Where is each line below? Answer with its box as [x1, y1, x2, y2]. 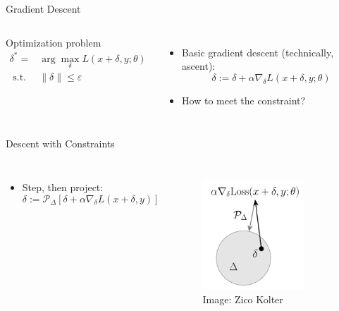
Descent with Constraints [6, 136, 115, 151]
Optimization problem [6, 35, 101, 49]
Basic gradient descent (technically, [182, 44, 334, 59]
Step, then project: [22, 179, 104, 194]
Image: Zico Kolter [202, 292, 283, 307]
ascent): [182, 59, 216, 73]
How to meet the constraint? [182, 92, 306, 107]
